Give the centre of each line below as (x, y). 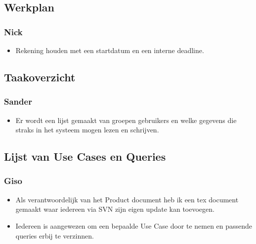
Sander (18, 101)
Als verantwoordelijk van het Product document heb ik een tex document (127, 199)
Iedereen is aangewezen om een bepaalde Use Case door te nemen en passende (134, 225)
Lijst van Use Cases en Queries (85, 156)
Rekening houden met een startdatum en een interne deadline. (110, 50)
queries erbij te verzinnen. (55, 235)
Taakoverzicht (40, 77)
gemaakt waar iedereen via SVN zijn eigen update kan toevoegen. (115, 209)
